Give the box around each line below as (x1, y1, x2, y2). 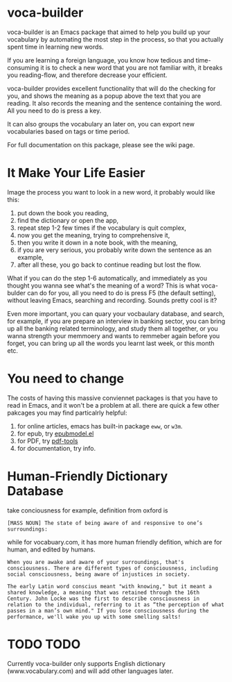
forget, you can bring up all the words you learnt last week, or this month (7, 339, 215, 347)
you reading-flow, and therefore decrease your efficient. (7, 71, 168, 79)
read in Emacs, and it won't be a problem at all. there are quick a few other (7, 401, 220, 409)
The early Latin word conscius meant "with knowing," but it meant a (7, 583, 213, 590)
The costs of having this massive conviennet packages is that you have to (7, 394, 218, 402)
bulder (7, 288, 26, 297)
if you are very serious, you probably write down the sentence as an (17, 245, 212, 254)
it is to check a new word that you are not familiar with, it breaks (40, 63, 223, 72)
